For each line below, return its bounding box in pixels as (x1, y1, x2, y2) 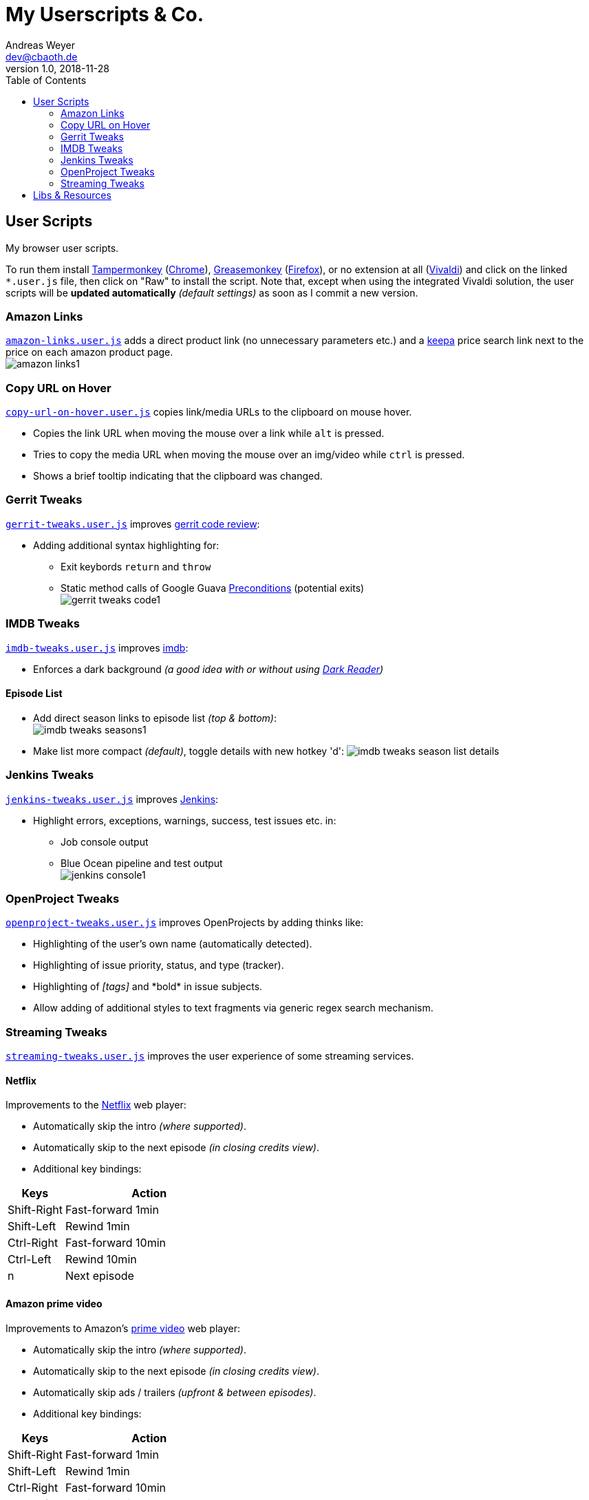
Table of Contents (6, 74, 87, 86)
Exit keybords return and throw (61, 560, 211, 572)
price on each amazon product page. (6, 346, 173, 358)
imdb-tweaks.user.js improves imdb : (6, 641, 189, 654)
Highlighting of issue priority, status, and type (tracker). (33, 959, 284, 972)
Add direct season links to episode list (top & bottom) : (33, 711, 277, 724)
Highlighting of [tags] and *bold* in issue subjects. (33, 981, 263, 993)
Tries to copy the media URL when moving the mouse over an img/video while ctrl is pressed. (33, 449, 465, 461)
